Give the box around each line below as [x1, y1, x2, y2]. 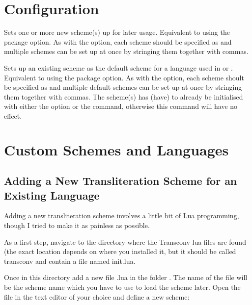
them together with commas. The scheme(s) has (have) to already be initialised [4, 91, 243, 102]
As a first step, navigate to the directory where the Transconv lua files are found [4, 236, 246, 247]
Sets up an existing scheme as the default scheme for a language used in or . [4, 62, 233, 73]
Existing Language [4, 187, 100, 203]
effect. [4, 110, 22, 121]
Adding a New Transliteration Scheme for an [4, 173, 237, 188]
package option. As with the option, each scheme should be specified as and [4, 36, 232, 47]
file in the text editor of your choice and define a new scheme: [4, 291, 190, 302]
